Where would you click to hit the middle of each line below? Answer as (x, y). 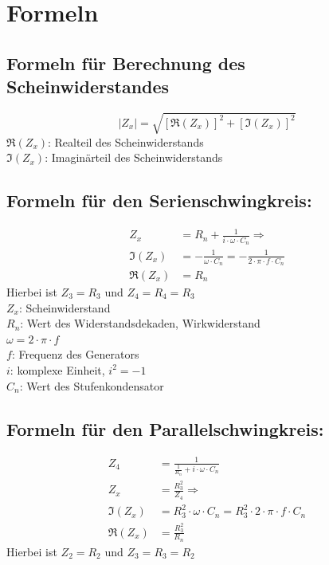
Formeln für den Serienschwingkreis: (159, 200)
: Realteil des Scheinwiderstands (126, 141)
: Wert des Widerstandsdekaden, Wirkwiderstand (140, 323)
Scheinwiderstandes (88, 86)
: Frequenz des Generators (75, 354)
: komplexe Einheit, (57, 369)
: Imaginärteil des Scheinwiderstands (134, 157)
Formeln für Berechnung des (126, 63)
